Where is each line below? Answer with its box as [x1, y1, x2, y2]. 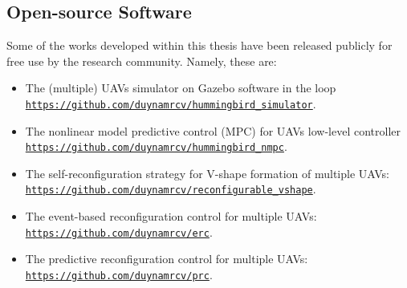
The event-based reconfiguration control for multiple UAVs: [25, 208, 317, 225]
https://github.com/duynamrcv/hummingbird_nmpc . [25, 138, 287, 155]
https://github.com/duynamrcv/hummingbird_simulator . [25, 95, 316, 112]
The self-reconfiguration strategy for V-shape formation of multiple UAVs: [25, 164, 389, 181]
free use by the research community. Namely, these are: [6, 52, 277, 69]
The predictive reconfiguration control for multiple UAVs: [25, 250, 308, 267]
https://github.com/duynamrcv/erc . [25, 223, 213, 240]
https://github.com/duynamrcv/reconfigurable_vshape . [25, 181, 316, 197]
